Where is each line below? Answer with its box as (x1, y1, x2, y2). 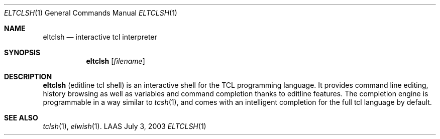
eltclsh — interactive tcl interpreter (43, 33, 157, 41)
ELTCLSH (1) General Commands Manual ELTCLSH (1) (4, 9, 177, 17)
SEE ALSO (4, 113, 38, 122)
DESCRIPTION (4, 72, 52, 81)
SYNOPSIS (4, 48, 41, 57)
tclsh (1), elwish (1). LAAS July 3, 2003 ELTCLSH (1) (43, 122, 206, 130)
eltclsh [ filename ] (86, 57, 145, 65)
